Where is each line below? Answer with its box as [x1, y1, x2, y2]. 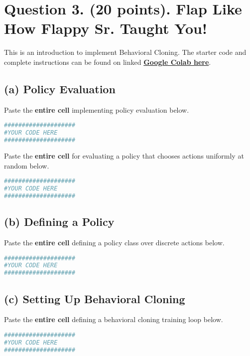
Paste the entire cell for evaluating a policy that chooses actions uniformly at [4, 150, 244, 161]
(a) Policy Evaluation [4, 81, 116, 96]
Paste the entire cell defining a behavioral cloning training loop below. [4, 314, 223, 325]
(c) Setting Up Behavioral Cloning [4, 291, 185, 306]
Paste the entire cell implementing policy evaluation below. [4, 104, 189, 115]
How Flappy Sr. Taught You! [4, 18, 207, 38]
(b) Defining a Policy [4, 214, 115, 229]
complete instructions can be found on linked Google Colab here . [4, 56, 211, 67]
